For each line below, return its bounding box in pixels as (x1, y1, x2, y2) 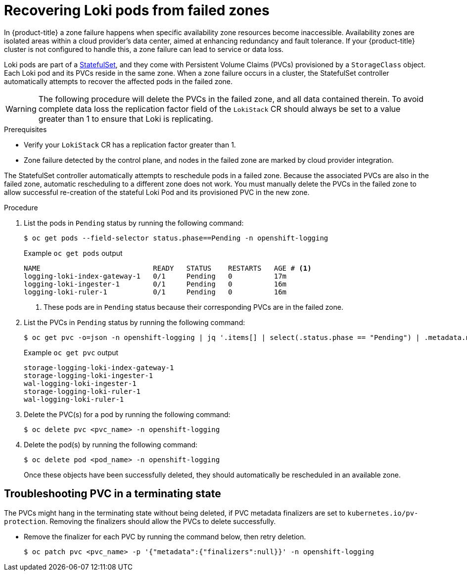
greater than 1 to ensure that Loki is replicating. (38, 113, 213, 124)
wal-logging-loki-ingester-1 (24, 379, 137, 387)
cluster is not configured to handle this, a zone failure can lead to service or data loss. (4, 45, 284, 53)
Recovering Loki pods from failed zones (4, 2, 270, 19)
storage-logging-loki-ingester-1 (24, 371, 153, 380)
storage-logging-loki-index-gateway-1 (24, 363, 174, 372)
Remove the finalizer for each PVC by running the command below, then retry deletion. (24, 532, 306, 541)
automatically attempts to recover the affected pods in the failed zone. (4, 77, 233, 86)
